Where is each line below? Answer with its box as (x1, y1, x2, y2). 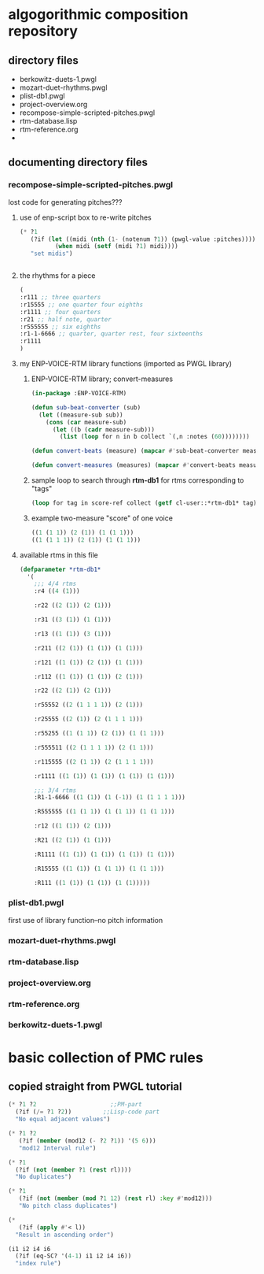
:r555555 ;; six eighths (19, 323, 101, 331)
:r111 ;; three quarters (19, 294, 101, 302)
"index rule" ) (15, 1260, 61, 1268)
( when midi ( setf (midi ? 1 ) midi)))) (54, 243, 178, 250)
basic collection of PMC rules (8, 1049, 203, 1066)
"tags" (31, 484, 53, 494)
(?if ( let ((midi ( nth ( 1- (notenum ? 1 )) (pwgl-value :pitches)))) (30, 235, 256, 243)
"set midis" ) (30, 250, 73, 257)
